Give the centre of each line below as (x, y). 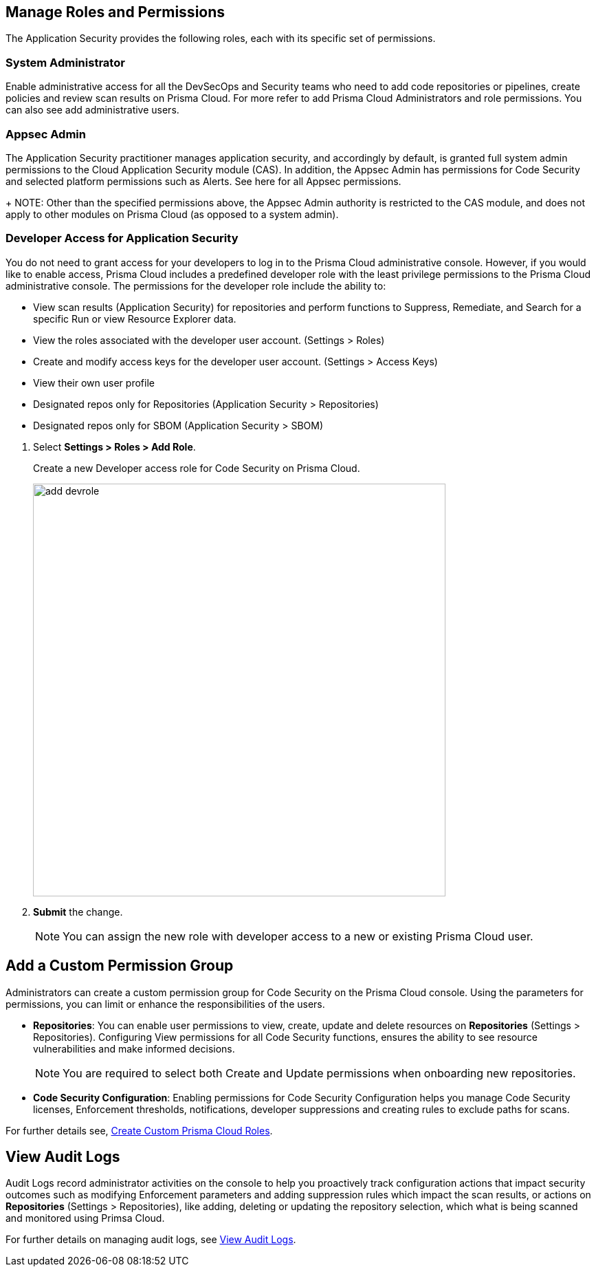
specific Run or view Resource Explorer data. (135, 319)
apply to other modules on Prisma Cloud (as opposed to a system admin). (172, 214)
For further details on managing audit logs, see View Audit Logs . (151, 1240)
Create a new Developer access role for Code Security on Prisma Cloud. (197, 468)
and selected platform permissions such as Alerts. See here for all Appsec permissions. (203, 181)
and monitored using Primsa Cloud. (85, 1218)
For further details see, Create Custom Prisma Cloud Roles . (139, 1130)
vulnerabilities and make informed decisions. (134, 1048)
